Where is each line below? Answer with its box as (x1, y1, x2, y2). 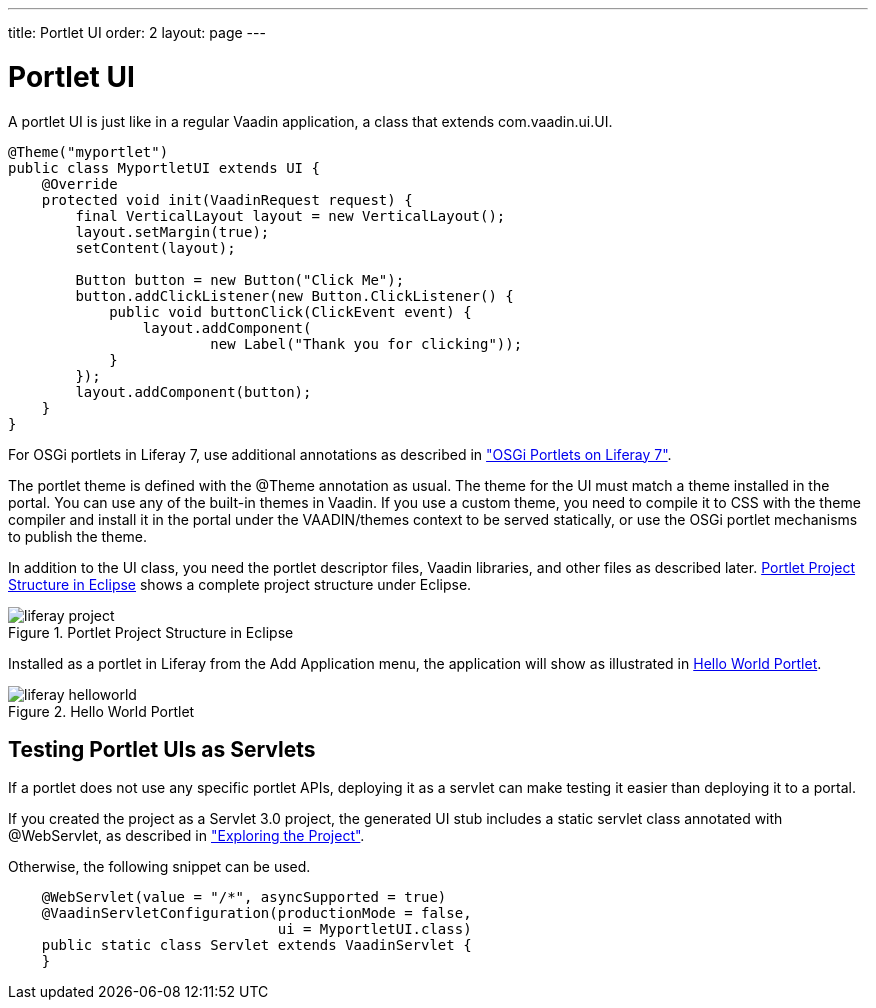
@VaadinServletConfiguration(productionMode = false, (41, 905, 472, 922)
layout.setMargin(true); (75, 223, 270, 240)
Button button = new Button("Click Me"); (75, 271, 405, 288)
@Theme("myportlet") (8, 143, 169, 160)
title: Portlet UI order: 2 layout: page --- (8, 24, 266, 41)
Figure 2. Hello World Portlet (8, 702, 195, 720)
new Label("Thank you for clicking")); (210, 335, 523, 352)
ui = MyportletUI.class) (277, 921, 472, 938)
